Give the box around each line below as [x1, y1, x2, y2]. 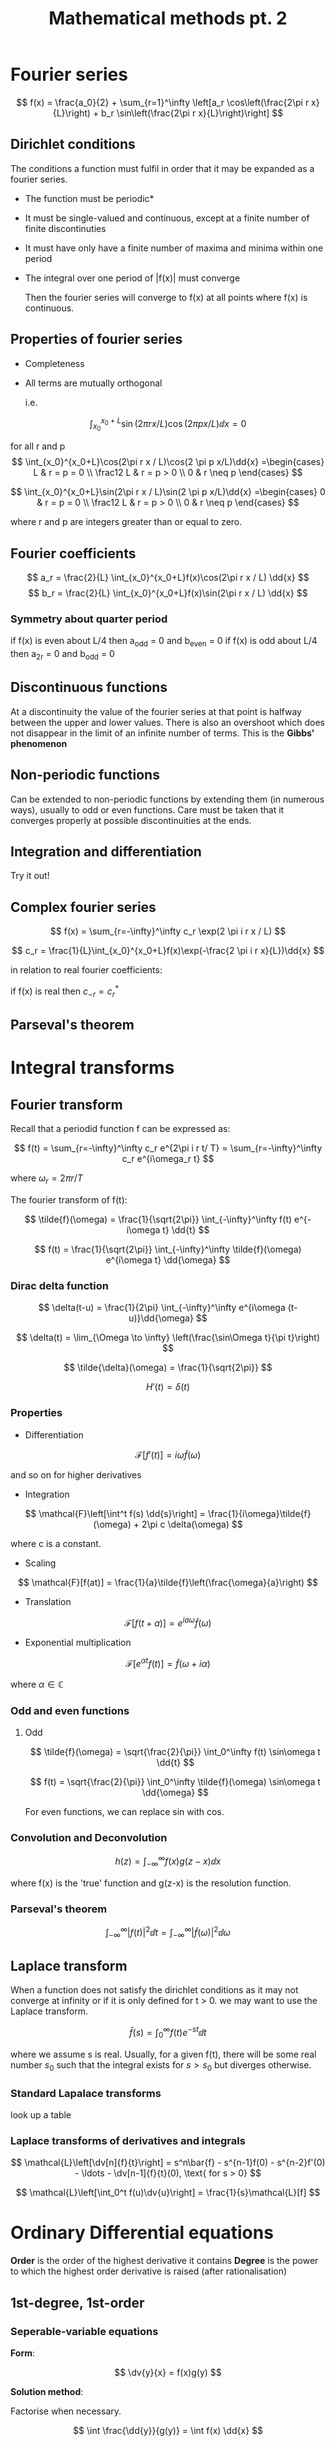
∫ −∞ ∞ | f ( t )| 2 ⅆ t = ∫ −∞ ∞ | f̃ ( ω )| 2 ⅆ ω [105, 1925, 231, 1941]
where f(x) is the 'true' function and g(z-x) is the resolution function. [10, 1877, 292, 1889]
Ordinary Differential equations [10, 2222, 274, 2244]
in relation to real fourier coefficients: [10, 964, 163, 976]
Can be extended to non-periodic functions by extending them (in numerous [10, 793, 325, 805]
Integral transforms [10, 1057, 175, 1079]
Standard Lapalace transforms [10, 2086, 162, 2100]
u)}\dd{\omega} [128, 1312, 194, 1324]
